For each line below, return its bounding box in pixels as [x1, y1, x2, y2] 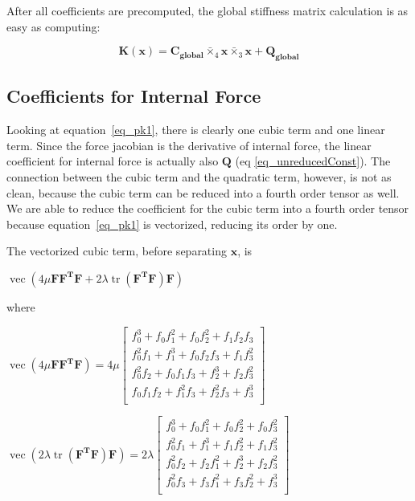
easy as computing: [6, 18, 101, 35]
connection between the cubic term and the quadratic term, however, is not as [6, 168, 392, 185]
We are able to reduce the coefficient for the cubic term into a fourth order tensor [6, 200, 409, 217]
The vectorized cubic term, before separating [6, 242, 227, 259]
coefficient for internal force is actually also [6, 153, 219, 169]
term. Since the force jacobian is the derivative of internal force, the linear [6, 136, 372, 153]
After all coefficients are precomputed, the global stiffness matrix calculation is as [6, 2, 409, 18]
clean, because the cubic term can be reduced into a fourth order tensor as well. [6, 184, 400, 201]
